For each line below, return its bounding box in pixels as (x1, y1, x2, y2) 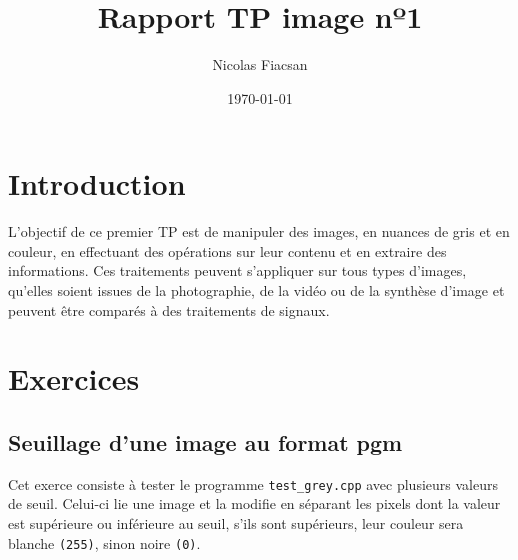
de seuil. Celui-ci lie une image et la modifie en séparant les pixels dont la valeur (8, 493, 501, 514)
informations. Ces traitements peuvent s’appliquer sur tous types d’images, (8, 260, 467, 281)
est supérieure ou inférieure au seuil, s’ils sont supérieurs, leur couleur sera (8, 513, 464, 534)
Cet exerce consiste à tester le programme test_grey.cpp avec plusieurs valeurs (8, 473, 498, 494)
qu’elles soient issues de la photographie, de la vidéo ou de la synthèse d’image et (8, 280, 505, 301)
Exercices (8, 358, 140, 399)
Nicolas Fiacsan (212, 54, 308, 75)
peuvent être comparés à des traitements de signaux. (8, 299, 330, 320)
